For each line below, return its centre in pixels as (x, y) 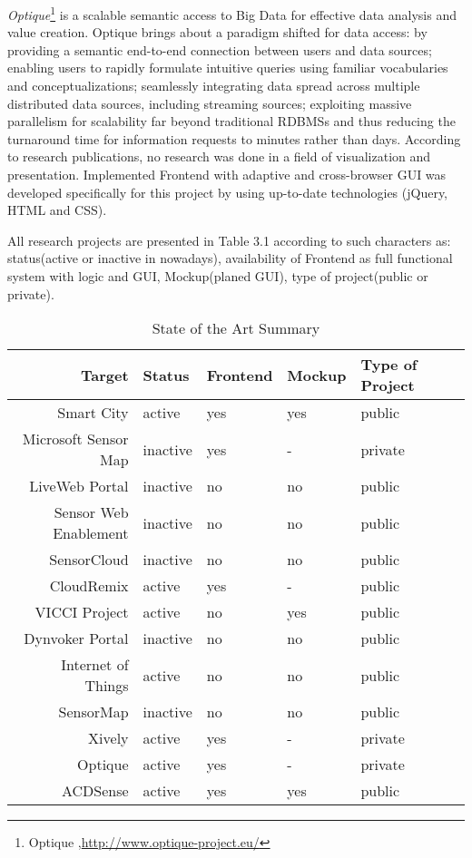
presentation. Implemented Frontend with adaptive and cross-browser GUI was (227, 174)
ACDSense (95, 791)
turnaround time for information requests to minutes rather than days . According (234, 138)
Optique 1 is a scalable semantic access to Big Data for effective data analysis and (232, 13)
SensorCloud (89, 560)
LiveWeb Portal (79, 486)
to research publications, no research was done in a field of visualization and (219, 156)
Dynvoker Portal (76, 639)
